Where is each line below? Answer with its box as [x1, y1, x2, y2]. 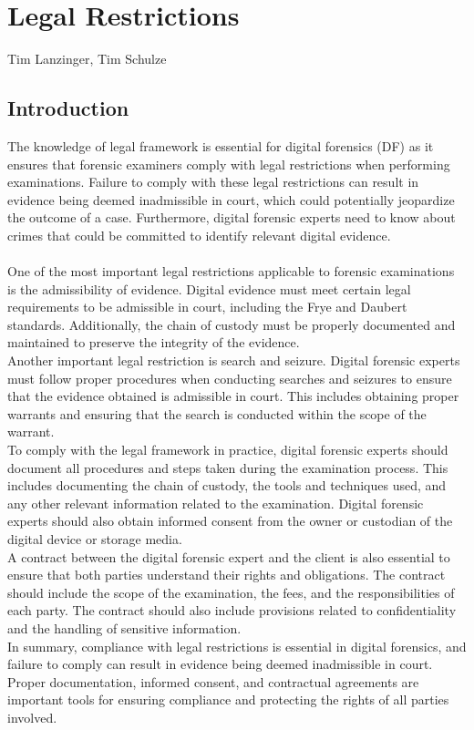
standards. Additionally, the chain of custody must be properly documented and [7, 314, 456, 334]
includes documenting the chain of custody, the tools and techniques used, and [7, 476, 447, 495]
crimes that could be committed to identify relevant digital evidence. [7, 225, 391, 244]
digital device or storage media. [7, 529, 182, 548]
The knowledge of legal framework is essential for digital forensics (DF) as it [7, 136, 434, 155]
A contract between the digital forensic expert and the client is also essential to [7, 547, 450, 566]
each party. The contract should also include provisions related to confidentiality [7, 601, 457, 620]
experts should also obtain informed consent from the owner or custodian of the [7, 511, 453, 530]
